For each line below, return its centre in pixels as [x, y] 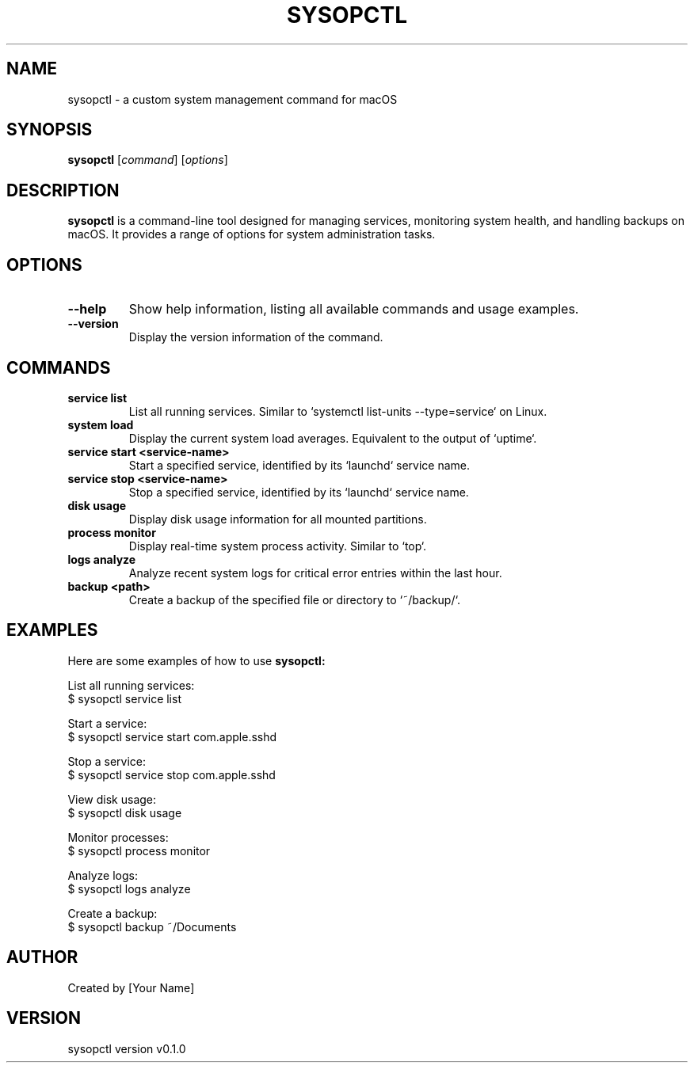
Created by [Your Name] [131, 987]
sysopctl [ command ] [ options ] [148, 160]
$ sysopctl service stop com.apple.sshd [172, 774]
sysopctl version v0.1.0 [127, 1048]
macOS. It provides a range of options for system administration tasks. [252, 234]
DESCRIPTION [63, 190]
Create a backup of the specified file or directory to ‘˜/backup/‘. [294, 599]
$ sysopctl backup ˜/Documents [152, 926]
